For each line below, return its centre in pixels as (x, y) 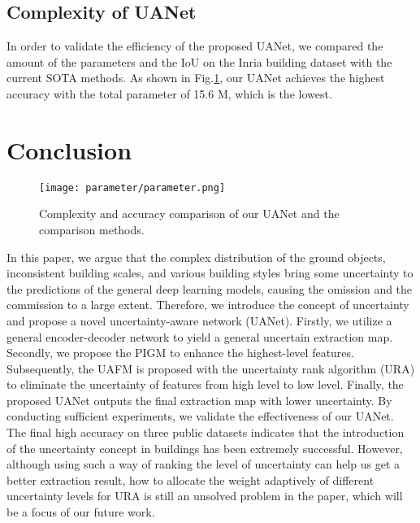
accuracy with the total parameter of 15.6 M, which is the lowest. (169, 93)
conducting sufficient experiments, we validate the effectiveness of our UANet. (200, 416)
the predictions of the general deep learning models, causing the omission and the (210, 288)
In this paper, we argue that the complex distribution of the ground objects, (196, 257)
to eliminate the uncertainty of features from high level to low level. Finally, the (205, 384)
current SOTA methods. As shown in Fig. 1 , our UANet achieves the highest (196, 78)
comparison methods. (92, 229)
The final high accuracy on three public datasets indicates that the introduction (206, 432)
